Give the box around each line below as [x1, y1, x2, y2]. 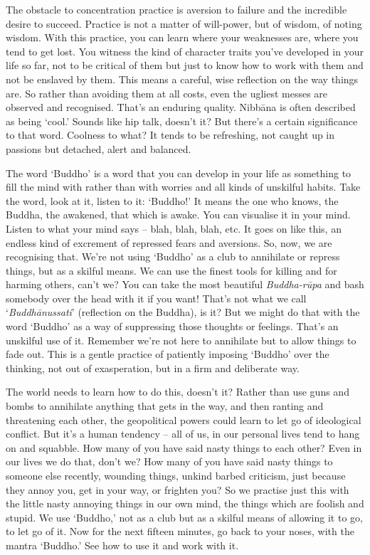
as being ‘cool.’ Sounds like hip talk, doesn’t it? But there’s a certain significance [6, 113, 358, 128]
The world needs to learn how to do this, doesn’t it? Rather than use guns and [6, 384, 349, 399]
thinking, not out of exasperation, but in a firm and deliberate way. [6, 360, 300, 375]
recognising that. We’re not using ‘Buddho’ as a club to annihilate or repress [6, 249, 340, 264]
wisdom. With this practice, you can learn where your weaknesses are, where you [6, 30, 359, 45]
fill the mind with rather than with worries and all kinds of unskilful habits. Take [6, 179, 361, 194]
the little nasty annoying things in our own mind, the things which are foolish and [6, 496, 364, 511]
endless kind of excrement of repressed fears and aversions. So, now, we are [6, 235, 332, 250]
